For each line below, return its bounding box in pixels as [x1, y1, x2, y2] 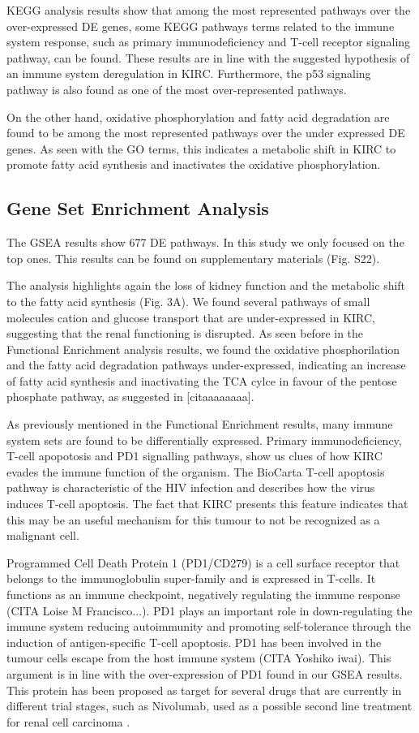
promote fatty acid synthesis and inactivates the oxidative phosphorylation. [6, 156, 381, 173]
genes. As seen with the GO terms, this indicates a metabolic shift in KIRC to [6, 140, 396, 157]
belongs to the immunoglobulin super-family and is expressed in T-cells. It [6, 570, 376, 587]
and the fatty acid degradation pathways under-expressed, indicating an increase [6, 356, 406, 373]
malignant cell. [6, 527, 79, 544]
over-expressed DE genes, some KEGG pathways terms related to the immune [6, 17, 395, 34]
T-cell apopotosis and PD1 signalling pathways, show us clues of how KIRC [6, 447, 383, 464]
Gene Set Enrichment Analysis [6, 196, 269, 221]
